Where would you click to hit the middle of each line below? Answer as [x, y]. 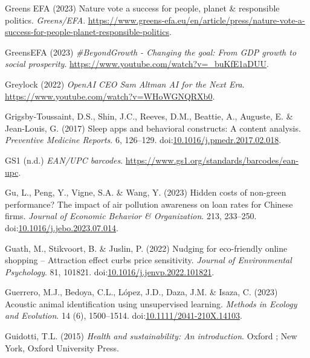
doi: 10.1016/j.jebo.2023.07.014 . [62, 227]
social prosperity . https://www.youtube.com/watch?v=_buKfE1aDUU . [137, 64]
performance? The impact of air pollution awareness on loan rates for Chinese [149, 204]
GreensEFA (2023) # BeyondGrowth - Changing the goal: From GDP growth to [151, 52]
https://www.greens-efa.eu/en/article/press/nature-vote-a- [196, 20]
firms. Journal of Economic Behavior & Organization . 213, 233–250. [131, 216]
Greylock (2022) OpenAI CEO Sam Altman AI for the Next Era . [125, 84]
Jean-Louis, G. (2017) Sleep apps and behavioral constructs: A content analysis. [153, 128]
